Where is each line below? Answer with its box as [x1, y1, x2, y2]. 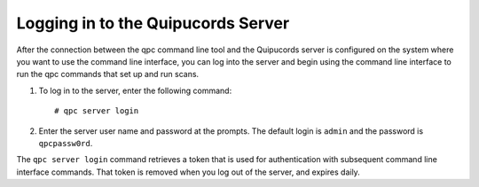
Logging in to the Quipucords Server [16, 13, 290, 33]
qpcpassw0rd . [38, 137, 93, 148]
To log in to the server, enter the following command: [38, 85, 232, 96]
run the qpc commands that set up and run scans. [16, 69, 200, 80]
